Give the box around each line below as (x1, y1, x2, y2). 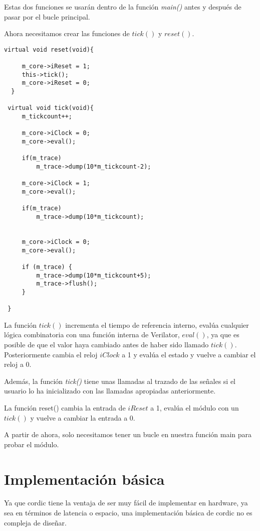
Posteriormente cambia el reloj (4, 349, 98, 359)
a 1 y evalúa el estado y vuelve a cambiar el (122, 349, 256, 359)
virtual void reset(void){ (4, 46, 94, 53)
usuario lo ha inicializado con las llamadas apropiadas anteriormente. (4, 385, 216, 396)
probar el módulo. (4, 439, 59, 449)
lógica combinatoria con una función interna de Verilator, (4, 329, 180, 340)
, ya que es (206, 329, 239, 340)
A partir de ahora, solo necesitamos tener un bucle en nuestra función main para (4, 429, 252, 440)
